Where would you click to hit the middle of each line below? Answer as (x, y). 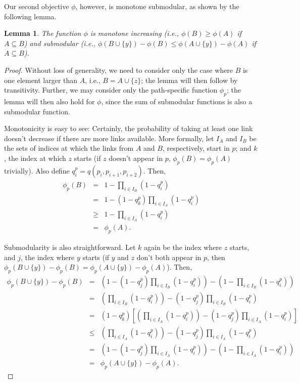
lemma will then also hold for (49, 101)
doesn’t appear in (136, 158)
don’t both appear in (169, 257)
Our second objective (37, 6)
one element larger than (41, 80)
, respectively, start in (196, 148)
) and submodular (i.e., (60, 43)
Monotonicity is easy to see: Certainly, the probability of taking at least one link (129, 128)
